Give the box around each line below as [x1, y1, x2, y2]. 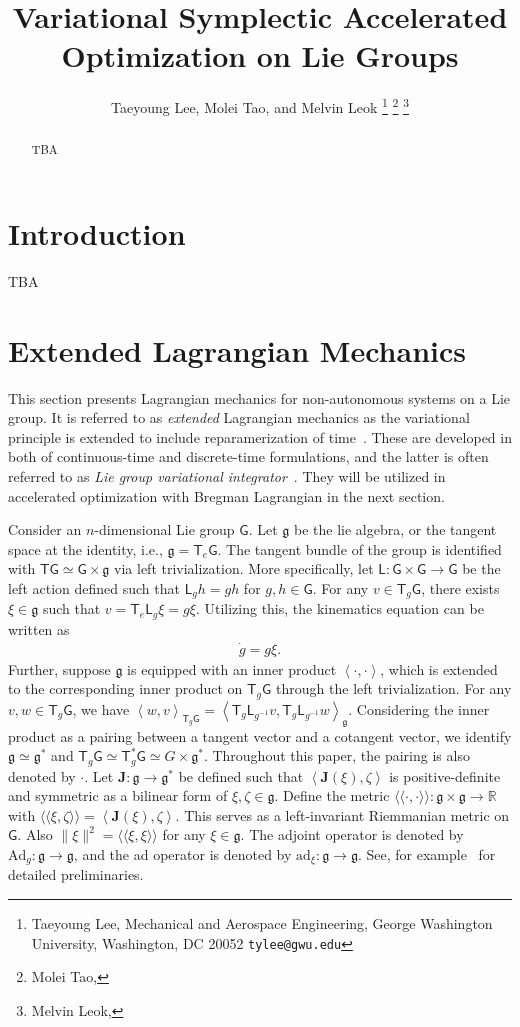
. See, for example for [358, 844, 496, 865]
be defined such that [178, 765, 304, 786]
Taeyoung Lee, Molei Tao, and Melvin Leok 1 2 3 [111, 94, 409, 117]
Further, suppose [8, 658, 111, 679]
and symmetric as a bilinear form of [8, 785, 228, 806]
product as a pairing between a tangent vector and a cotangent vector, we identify [8, 725, 512, 746]
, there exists [421, 578, 500, 599]
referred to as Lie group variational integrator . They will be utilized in [8, 466, 446, 487]
